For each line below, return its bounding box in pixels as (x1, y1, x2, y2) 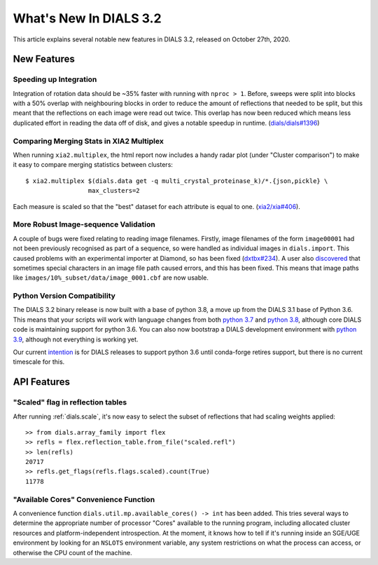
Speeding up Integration (13, 74, 97, 84)
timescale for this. (13, 358, 65, 366)
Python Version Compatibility (13, 291, 115, 301)
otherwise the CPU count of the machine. (13, 548, 132, 557)
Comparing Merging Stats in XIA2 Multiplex (13, 136, 164, 146)
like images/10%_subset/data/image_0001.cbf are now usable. (13, 273, 209, 282)
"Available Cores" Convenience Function (13, 494, 155, 504)
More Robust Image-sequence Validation (13, 219, 155, 229)
